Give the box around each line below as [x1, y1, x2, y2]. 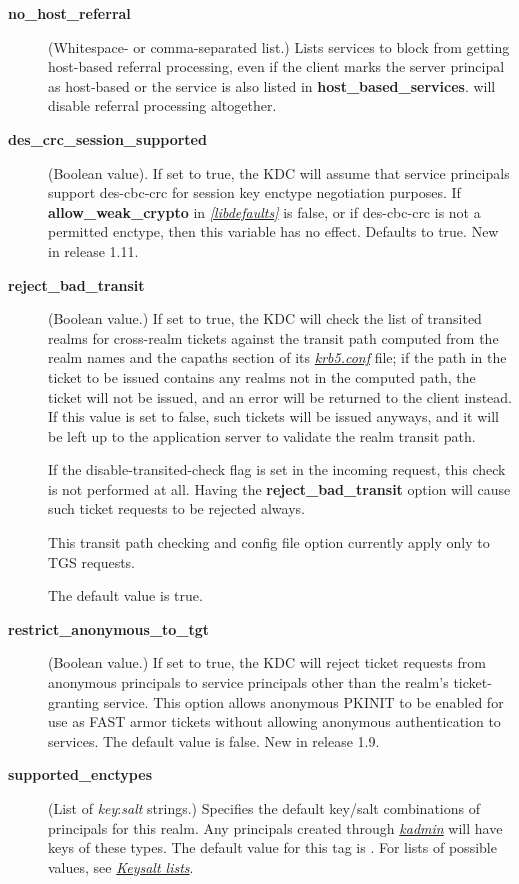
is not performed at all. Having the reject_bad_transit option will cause [48, 478, 511, 499]
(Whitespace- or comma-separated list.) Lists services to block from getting [48, 36, 510, 57]
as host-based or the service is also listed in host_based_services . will [48, 75, 496, 96]
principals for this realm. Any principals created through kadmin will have [48, 817, 503, 838]
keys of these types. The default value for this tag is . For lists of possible [48, 837, 497, 858]
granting [48, 691, 100, 712]
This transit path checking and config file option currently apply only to [48, 532, 490, 553]
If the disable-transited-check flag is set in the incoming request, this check [48, 459, 506, 480]
